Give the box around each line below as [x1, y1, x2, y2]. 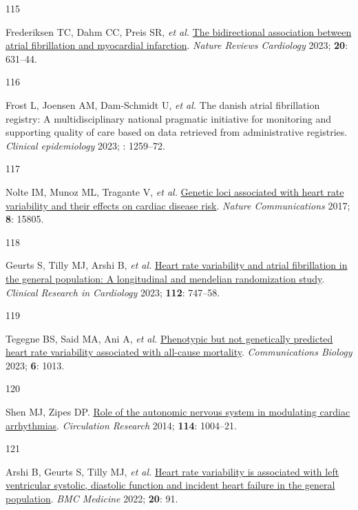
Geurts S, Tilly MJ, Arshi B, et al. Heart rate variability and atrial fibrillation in [6, 258, 348, 272]
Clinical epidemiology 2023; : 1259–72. [6, 138, 165, 152]
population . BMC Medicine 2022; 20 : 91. [6, 491, 178, 506]
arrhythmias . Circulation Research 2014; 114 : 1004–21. [6, 418, 237, 432]
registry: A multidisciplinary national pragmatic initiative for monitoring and [6, 111, 331, 125]
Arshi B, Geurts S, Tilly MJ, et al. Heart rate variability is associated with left [6, 464, 339, 478]
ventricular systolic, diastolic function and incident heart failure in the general [6, 478, 335, 492]
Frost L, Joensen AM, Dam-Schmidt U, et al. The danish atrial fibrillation [6, 97, 320, 112]
